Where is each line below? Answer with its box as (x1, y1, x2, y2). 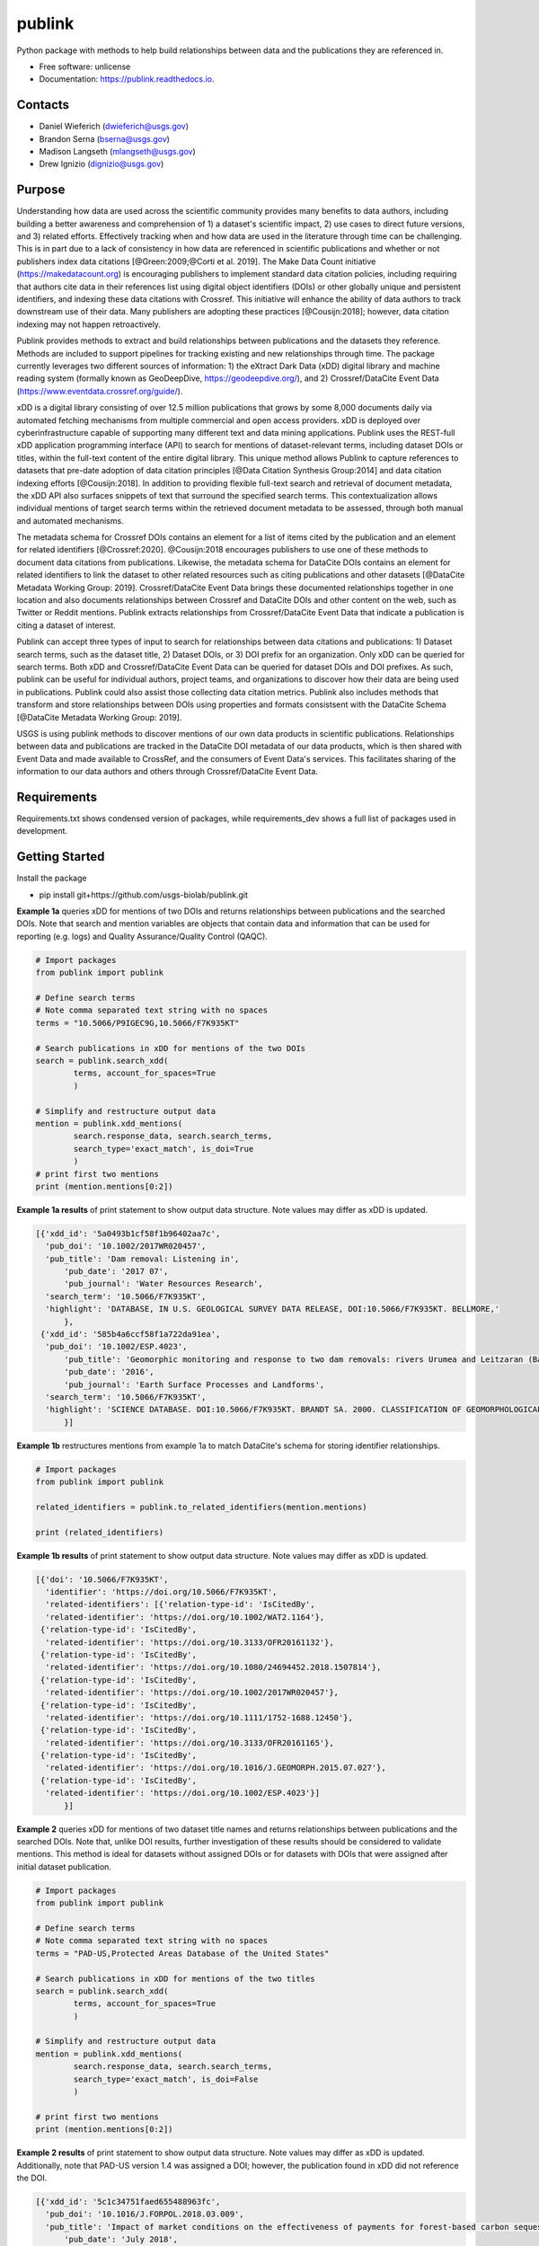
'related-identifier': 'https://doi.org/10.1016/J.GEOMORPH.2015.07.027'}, (45, 1763, 386, 1773)
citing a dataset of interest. (16, 620, 116, 631)
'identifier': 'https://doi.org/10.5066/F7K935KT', (45, 1587, 278, 1596)
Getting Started (16, 849, 105, 864)
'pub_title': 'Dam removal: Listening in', (45, 1253, 240, 1264)
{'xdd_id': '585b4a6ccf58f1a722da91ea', (40, 1329, 221, 1339)
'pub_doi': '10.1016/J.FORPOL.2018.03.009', (45, 2209, 244, 2219)
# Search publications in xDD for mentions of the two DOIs (35, 1043, 306, 1053)
